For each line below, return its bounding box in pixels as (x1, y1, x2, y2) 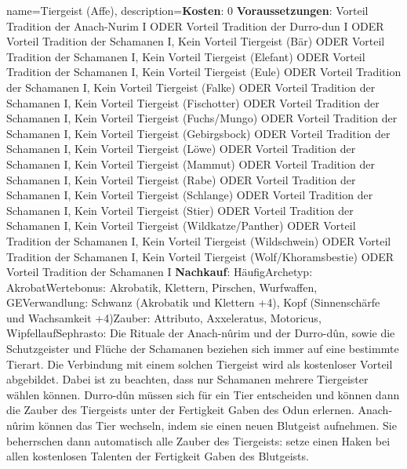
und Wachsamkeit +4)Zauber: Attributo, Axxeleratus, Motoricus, (6, 309, 322, 325)
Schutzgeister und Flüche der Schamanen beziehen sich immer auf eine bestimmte (6, 340, 399, 357)
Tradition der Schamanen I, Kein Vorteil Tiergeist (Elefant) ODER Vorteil (6, 48, 365, 64)
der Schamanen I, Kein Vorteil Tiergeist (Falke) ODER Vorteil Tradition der (6, 78, 376, 95)
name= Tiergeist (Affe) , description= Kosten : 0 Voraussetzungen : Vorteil (6, 2, 369, 18)
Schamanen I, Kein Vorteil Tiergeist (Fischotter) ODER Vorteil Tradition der (6, 94, 380, 111)
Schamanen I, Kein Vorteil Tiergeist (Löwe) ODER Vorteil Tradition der (6, 140, 356, 157)
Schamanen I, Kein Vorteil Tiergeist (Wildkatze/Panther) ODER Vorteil (6, 217, 356, 234)
